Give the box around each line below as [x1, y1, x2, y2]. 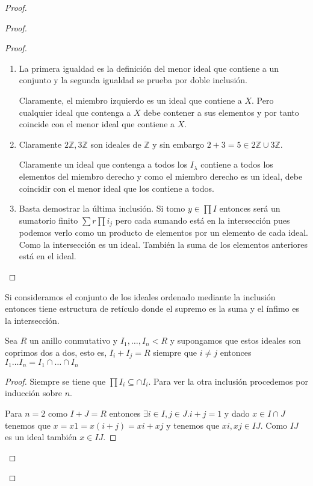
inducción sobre [5, 387, 63, 399]
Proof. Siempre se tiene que [5, 374, 106, 387]
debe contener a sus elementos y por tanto [143, 106, 299, 118]
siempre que [153, 346, 197, 358]
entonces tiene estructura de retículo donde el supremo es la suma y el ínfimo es [5, 302, 299, 315]
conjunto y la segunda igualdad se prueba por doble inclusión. [19, 74, 247, 86]
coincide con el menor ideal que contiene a [19, 118, 175, 130]
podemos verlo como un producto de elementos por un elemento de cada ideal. [19, 226, 308, 239]
